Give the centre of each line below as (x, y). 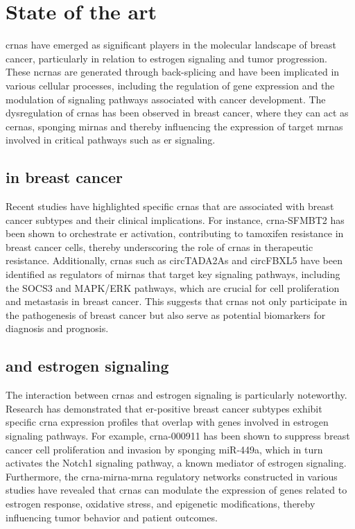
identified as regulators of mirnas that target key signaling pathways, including (173, 274)
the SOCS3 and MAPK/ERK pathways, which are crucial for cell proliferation (173, 287)
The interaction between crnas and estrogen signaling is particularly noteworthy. (176, 395)
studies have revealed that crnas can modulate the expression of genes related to (176, 490)
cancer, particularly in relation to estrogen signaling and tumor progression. (166, 58)
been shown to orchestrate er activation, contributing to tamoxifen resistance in (175, 233)
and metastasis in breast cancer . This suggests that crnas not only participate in (176, 301)
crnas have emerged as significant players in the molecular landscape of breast (171, 45)
